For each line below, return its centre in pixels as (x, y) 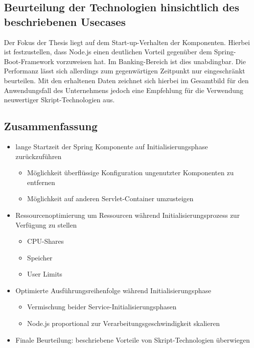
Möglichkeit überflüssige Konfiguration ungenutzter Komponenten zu (130, 173)
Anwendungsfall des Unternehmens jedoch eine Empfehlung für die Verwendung (124, 90)
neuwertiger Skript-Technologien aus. (59, 100)
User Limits (45, 274)
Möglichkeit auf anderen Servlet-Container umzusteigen (110, 198)
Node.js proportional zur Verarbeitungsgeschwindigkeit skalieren (123, 323)
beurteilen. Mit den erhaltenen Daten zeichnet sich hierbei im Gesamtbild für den (126, 80)
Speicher (40, 257)
